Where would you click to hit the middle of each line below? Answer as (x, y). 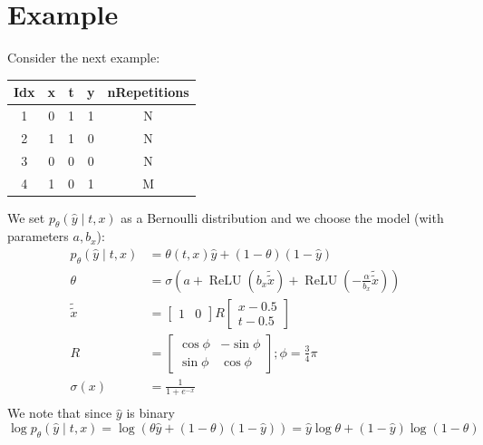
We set (26, 217)
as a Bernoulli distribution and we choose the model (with (282, 217)
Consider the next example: (84, 58)
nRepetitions (148, 92)
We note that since (60, 413)
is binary (150, 413)
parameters (38, 236)
